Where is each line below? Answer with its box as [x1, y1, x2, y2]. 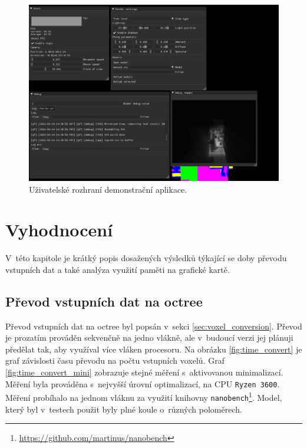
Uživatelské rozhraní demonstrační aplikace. [29, 183, 187, 195]
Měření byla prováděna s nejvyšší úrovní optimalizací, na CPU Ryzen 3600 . [5, 377, 280, 390]
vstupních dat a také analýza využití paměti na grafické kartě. [5, 263, 230, 275]
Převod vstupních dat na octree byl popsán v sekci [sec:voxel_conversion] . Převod [5, 319, 302, 332]
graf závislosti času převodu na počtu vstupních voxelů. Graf [5, 354, 225, 367]
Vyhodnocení [5, 218, 113, 242]
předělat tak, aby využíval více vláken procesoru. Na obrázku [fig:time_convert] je [5, 342, 302, 355]
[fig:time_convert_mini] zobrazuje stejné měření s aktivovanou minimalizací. [5, 366, 283, 378]
